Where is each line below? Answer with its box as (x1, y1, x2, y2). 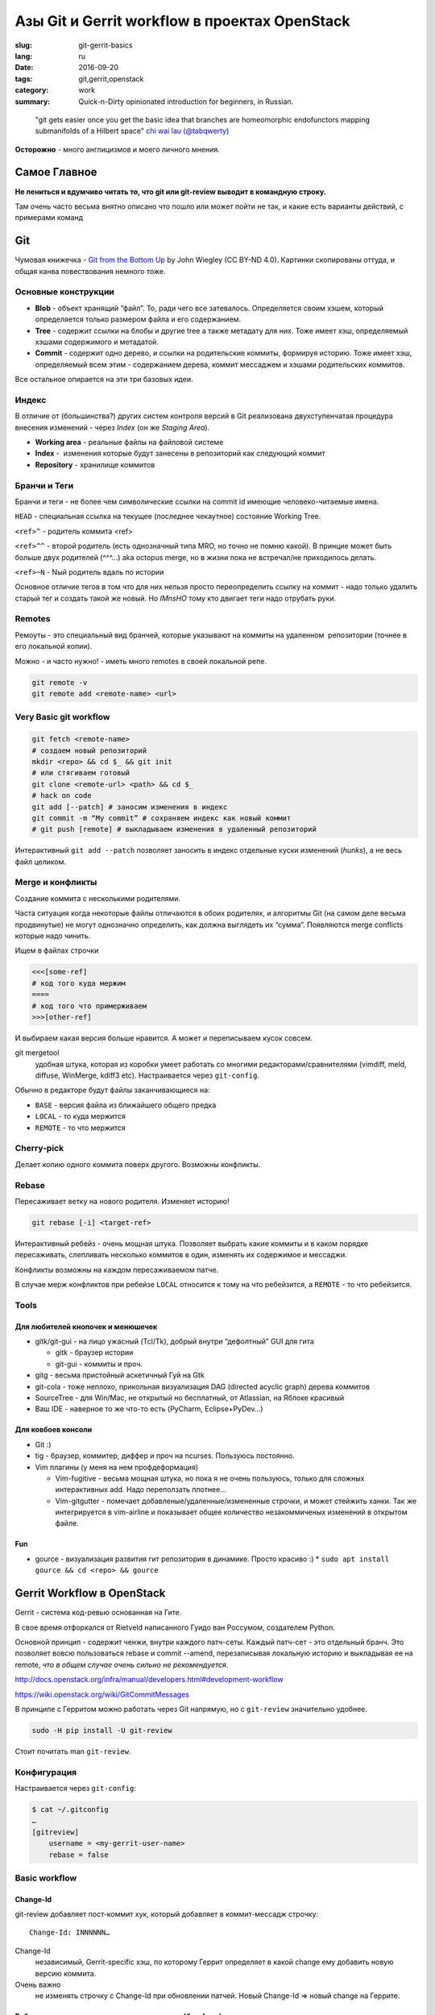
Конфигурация (14, 1766, 77, 1777)
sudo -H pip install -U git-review (31, 1726, 172, 1735)
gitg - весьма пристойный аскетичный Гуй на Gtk (35, 1370, 205, 1380)
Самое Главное (14, 165, 97, 179)
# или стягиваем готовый (31, 768, 130, 778)
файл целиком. (14, 857, 67, 866)
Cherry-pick (14, 1143, 64, 1154)
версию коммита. (35, 1968, 97, 1978)
